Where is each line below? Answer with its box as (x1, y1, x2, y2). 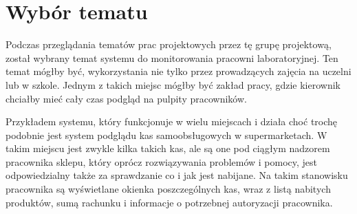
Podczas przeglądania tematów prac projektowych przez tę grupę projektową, (6, 37, 332, 52)
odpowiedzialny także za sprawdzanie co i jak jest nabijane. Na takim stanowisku (6, 168, 348, 182)
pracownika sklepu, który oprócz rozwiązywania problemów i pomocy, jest (6, 154, 318, 169)
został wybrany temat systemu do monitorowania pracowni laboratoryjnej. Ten (6, 50, 338, 65)
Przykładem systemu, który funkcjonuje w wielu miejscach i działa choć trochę (6, 114, 338, 129)
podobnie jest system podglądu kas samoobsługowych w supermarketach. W (6, 127, 327, 142)
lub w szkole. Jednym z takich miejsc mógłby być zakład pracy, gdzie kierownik (6, 77, 340, 92)
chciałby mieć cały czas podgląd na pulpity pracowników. (6, 91, 247, 105)
